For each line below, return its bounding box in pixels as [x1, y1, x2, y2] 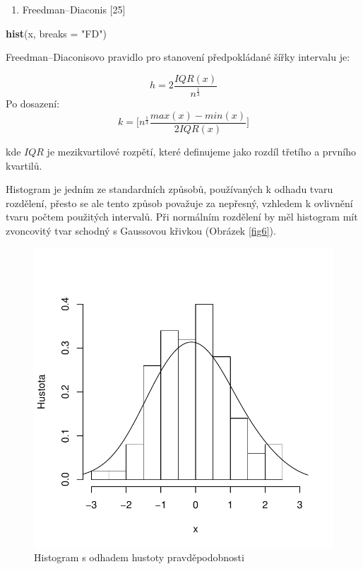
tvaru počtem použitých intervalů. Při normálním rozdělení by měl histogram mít [6, 209, 358, 224]
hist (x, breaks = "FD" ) [6, 25, 107, 40]
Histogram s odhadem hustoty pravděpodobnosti [34, 550, 244, 565]
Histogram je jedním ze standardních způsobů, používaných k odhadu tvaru [6, 182, 333, 196]
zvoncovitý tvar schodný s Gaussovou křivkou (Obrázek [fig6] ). [6, 223, 276, 238]
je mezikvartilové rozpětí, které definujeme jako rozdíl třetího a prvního [47, 144, 356, 159]
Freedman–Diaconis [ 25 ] [22, 2, 126, 16]
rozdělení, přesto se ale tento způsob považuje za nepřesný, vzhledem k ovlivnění [6, 195, 353, 210]
